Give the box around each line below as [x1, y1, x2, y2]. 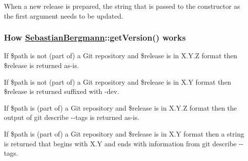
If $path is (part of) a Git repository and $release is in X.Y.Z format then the [4, 102, 237, 113]
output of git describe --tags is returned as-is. [4, 112, 140, 122]
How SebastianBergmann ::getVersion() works [4, 31, 186, 44]
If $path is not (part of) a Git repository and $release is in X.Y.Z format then [4, 50, 237, 61]
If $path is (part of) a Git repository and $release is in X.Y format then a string [4, 128, 244, 138]
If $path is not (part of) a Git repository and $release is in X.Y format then [4, 76, 231, 87]
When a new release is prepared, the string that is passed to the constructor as [4, 1, 240, 11]
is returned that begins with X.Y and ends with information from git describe [4, 138, 237, 148]
